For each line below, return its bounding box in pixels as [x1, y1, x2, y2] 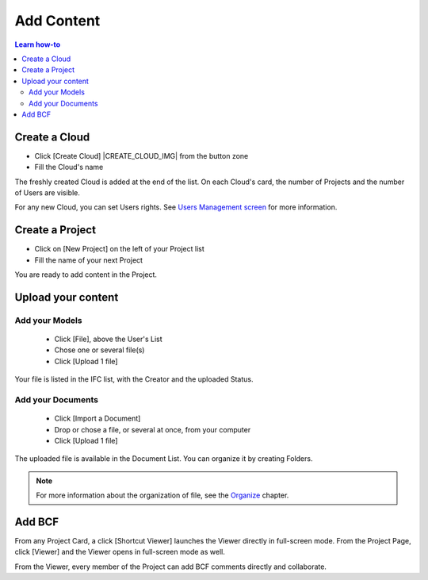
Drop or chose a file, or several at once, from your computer [54, 424, 251, 434]
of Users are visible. [14, 187, 81, 198]
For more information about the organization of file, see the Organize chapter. [36, 490, 289, 500]
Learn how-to [14, 40, 61, 49]
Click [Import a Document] [54, 413, 141, 424]
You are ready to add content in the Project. [14, 270, 158, 279]
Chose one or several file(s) [54, 345, 145, 355]
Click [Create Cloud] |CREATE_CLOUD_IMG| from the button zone [34, 151, 249, 160]
